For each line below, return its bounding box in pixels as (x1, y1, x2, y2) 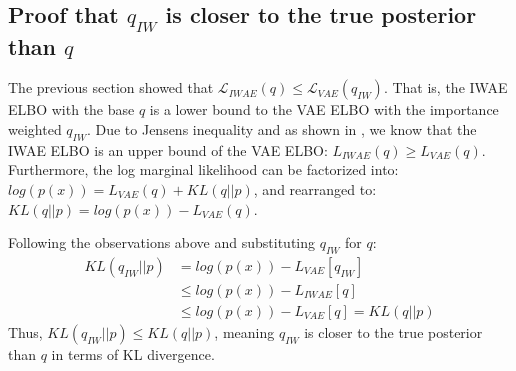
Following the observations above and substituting (8, 232, 316, 253)
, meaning (214, 322, 275, 343)
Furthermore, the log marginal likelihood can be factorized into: (8, 159, 399, 180)
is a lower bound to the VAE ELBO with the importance (149, 99, 499, 120)
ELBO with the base (8, 99, 135, 120)
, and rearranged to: (253, 178, 377, 199)
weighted (8, 118, 62, 139)
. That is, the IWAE (383, 77, 508, 98)
